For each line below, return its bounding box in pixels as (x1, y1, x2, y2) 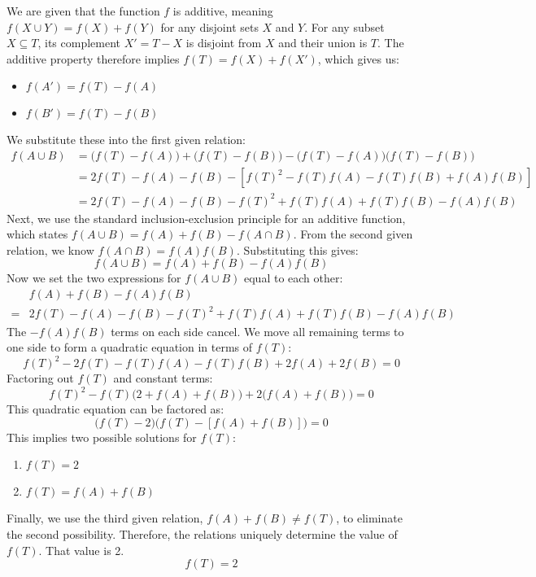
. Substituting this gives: (236, 241, 359, 258)
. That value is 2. (38, 541, 124, 558)
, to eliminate (336, 509, 403, 527)
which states (7, 225, 68, 243)
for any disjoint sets (160, 18, 259, 35)
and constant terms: (113, 369, 213, 387)
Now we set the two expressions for (7, 269, 181, 286)
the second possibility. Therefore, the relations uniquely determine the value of (7, 526, 398, 543)
